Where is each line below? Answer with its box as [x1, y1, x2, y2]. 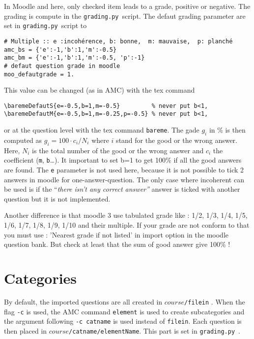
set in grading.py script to [4, 20, 87, 31]
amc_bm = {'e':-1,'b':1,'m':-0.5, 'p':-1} [4, 54, 145, 62]
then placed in [4, 325, 47, 336]
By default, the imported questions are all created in [4, 296, 163, 306]
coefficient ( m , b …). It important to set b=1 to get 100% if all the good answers [4, 155, 242, 165]
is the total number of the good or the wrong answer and [32, 145, 204, 155]
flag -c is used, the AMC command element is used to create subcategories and [4, 306, 245, 316]
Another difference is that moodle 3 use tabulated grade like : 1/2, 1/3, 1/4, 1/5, [4, 210, 248, 220]
